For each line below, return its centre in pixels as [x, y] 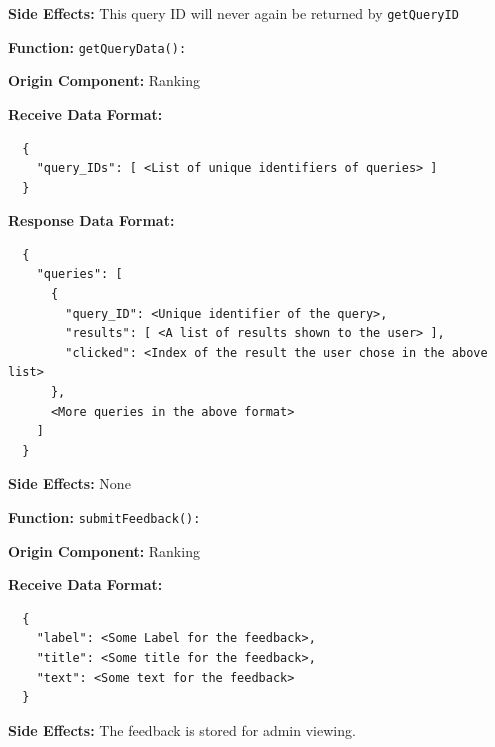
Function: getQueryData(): [97, 46]
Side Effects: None [69, 483]
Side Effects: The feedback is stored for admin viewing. [182, 729]
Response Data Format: [91, 220]
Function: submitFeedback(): [104, 517]
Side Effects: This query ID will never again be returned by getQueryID [233, 13]
